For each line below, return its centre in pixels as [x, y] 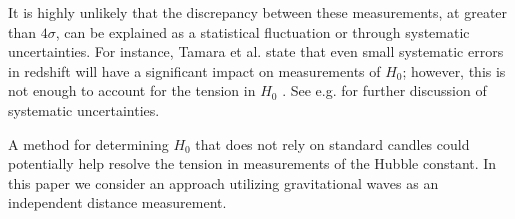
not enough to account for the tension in [132, 90]
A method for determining [88, 143]
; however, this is [454, 70]
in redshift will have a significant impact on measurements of [194, 70]
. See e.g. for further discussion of [384, 90]
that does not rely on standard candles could [332, 143]
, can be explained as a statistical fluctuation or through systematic [262, 31]
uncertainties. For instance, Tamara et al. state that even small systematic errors [256, 51]
